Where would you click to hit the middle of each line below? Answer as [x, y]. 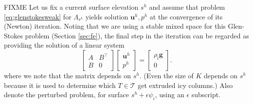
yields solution [107, 16]
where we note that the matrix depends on [68, 75]
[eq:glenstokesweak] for [38, 16]
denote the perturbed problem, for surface [66, 95]
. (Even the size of [166, 75]
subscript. [206, 95]
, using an [170, 95]
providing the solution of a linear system [64, 45]
